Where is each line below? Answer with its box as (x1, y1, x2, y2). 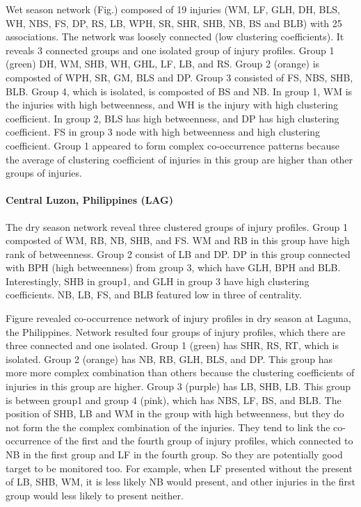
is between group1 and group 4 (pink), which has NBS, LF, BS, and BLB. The (6, 392, 342, 407)
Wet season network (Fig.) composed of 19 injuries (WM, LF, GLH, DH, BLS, (6, 2, 340, 16)
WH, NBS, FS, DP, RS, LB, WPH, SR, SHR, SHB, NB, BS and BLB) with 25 (6, 15, 342, 30)
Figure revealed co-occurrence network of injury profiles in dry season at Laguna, (6, 311, 351, 325)
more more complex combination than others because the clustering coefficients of (6, 365, 355, 380)
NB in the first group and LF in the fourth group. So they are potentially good (6, 447, 343, 462)
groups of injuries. (6, 166, 82, 180)
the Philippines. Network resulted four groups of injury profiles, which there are (6, 324, 346, 339)
